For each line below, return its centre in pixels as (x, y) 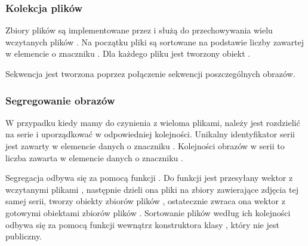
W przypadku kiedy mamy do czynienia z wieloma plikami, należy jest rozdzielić (153, 122)
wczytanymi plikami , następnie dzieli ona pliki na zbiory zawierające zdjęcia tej (152, 189)
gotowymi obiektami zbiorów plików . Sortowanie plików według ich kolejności (148, 212)
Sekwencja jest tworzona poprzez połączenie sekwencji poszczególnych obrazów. (150, 73)
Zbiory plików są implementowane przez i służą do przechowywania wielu (139, 30)
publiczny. (24, 236)
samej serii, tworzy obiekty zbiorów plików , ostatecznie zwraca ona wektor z (145, 201)
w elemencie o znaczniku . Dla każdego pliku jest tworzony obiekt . (128, 53)
